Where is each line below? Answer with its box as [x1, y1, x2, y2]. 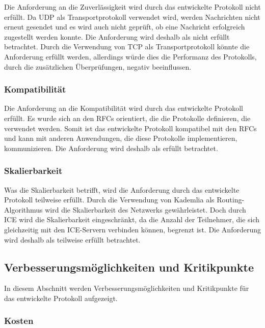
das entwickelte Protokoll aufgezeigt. [4, 292, 118, 303]
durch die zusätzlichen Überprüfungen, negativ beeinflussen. [4, 61, 192, 72]
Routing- [217, 194, 245, 205]
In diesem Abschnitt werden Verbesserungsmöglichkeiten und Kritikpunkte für [4, 283, 249, 293]
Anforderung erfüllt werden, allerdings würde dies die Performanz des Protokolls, [4, 51, 257, 62]
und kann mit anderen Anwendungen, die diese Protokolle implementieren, [4, 133, 237, 143]
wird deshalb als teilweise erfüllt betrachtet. [4, 234, 141, 245]
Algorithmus [4, 204, 43, 215]
